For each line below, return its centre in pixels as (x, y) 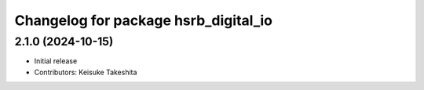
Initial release (56, 61)
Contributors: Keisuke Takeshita (86, 72)
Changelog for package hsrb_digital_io (143, 20)
